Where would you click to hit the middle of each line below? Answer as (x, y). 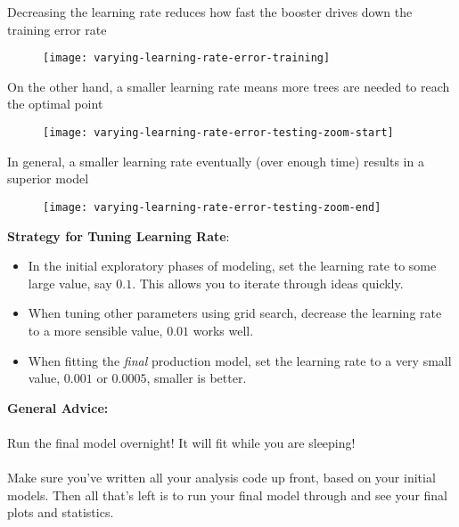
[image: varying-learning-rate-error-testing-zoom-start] (218, 133)
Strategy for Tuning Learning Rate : (119, 235)
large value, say (70, 283)
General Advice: (58, 407)
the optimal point (55, 104)
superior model (48, 178)
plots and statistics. (61, 512)
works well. (223, 330)
